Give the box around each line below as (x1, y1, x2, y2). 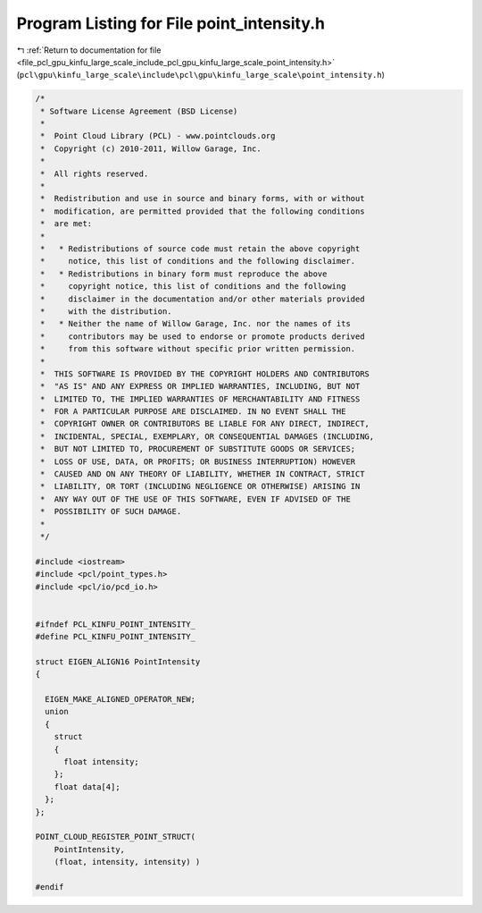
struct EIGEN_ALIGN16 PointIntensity (35, 656, 201, 666)
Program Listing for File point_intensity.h (16, 13, 326, 33)
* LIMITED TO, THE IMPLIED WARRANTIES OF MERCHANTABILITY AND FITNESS (40, 393, 361, 404)
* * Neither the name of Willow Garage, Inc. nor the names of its (40, 318, 352, 329)
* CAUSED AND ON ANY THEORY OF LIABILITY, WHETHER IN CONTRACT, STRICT (40, 469, 365, 479)
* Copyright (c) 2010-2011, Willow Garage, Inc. (40, 143, 262, 154)
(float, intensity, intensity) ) (54, 857, 201, 867)
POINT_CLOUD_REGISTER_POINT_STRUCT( (35, 832, 196, 842)
